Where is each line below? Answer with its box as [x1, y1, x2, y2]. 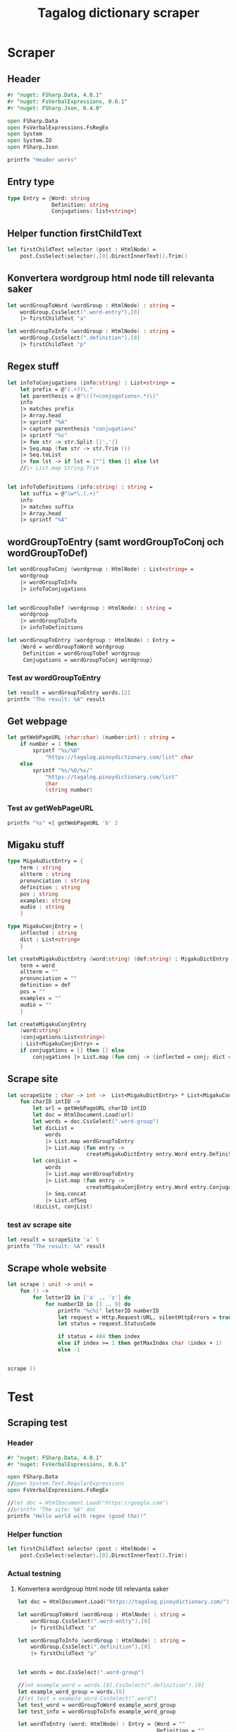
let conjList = [32, 1157, 78, 1165]
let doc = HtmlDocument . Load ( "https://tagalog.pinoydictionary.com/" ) [17, 1598, 230, 1606]
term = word [20, 962, 55, 969]
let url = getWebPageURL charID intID [32, 1105, 147, 1112]
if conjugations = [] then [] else [20, 1047, 125, 1054]
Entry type [7, 176, 55, 188]
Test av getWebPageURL [7, 803, 94, 813]
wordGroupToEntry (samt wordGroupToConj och [7, 535, 224, 548]
